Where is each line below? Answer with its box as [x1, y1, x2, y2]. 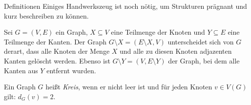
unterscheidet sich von [167, 36, 234, 46]
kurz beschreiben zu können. [4, 10, 89, 21]
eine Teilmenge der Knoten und [111, 27, 205, 37]
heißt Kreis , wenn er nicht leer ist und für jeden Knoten [45, 82, 212, 92]
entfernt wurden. [46, 65, 96, 75]
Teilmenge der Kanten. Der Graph [4, 36, 107, 46]
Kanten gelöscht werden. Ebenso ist [4, 55, 110, 65]
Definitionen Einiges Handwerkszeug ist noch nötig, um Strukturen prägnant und [4, 1, 247, 11]
